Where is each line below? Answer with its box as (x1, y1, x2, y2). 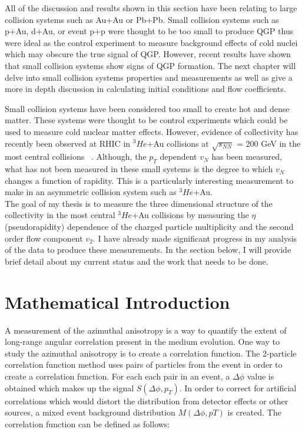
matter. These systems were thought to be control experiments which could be (5, 114, 288, 126)
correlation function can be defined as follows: (5, 417, 170, 430)
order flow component (5, 232, 83, 244)
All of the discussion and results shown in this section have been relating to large (5, 2, 297, 14)
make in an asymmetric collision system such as (5, 186, 177, 198)
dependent (160, 150, 197, 163)
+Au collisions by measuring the (132, 209, 249, 221)
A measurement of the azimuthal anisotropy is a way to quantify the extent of (5, 324, 287, 336)
